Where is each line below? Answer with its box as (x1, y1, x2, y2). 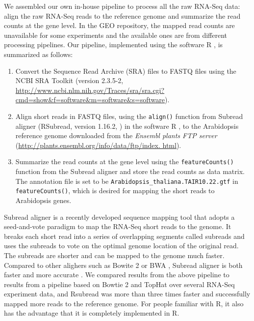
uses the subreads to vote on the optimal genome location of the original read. (4, 240, 239, 251)
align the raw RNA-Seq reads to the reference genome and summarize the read (4, 10, 241, 21)
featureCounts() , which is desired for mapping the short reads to (15, 185, 215, 196)
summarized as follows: (4, 49, 73, 59)
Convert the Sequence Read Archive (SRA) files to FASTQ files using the (15, 65, 236, 76)
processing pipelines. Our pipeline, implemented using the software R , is (4, 39, 223, 50)
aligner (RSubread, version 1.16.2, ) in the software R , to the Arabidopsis (15, 120, 239, 131)
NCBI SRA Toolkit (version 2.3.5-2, (15, 75, 124, 86)
